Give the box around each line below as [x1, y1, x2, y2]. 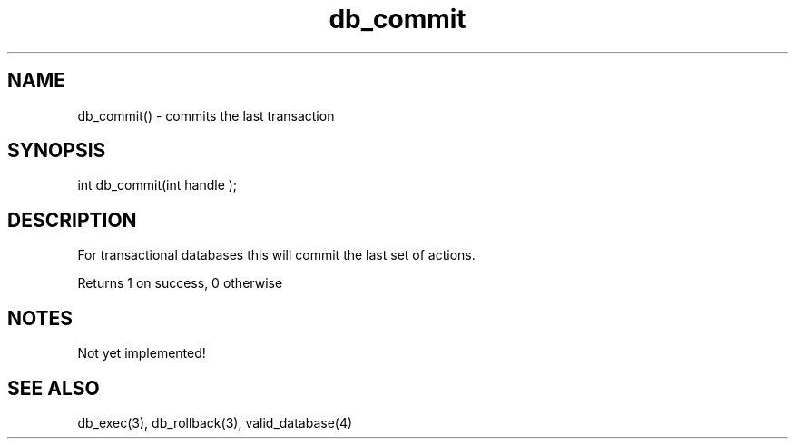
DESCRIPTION [7, 208, 137, 232]
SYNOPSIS [7, 139, 106, 163]
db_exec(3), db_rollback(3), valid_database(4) [77, 414, 353, 431]
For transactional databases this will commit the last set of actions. [77, 247, 476, 263]
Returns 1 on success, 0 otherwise [77, 275, 283, 292]
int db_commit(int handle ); [77, 177, 238, 193]
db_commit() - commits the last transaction [77, 107, 335, 124]
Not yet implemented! [77, 345, 206, 362]
